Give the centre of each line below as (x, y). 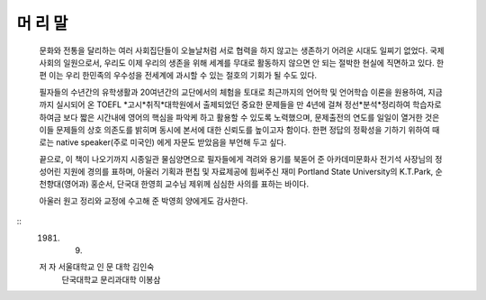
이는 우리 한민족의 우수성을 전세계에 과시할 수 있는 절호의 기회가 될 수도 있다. (183, 76)
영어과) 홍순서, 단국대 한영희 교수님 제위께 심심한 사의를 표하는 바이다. (186, 184)
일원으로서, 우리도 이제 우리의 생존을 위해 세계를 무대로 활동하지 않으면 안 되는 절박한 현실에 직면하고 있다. (249, 62)
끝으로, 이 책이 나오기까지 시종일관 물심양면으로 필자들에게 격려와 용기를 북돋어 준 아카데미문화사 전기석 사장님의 (236, 159)
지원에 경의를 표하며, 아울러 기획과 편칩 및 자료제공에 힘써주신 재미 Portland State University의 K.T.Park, (248, 172)
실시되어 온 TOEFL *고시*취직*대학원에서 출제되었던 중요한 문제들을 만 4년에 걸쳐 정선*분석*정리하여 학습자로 (248, 105)
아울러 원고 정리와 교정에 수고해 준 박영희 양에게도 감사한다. (144, 200)
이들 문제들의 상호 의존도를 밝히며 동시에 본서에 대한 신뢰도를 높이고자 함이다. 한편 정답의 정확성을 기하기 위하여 (235, 130)
